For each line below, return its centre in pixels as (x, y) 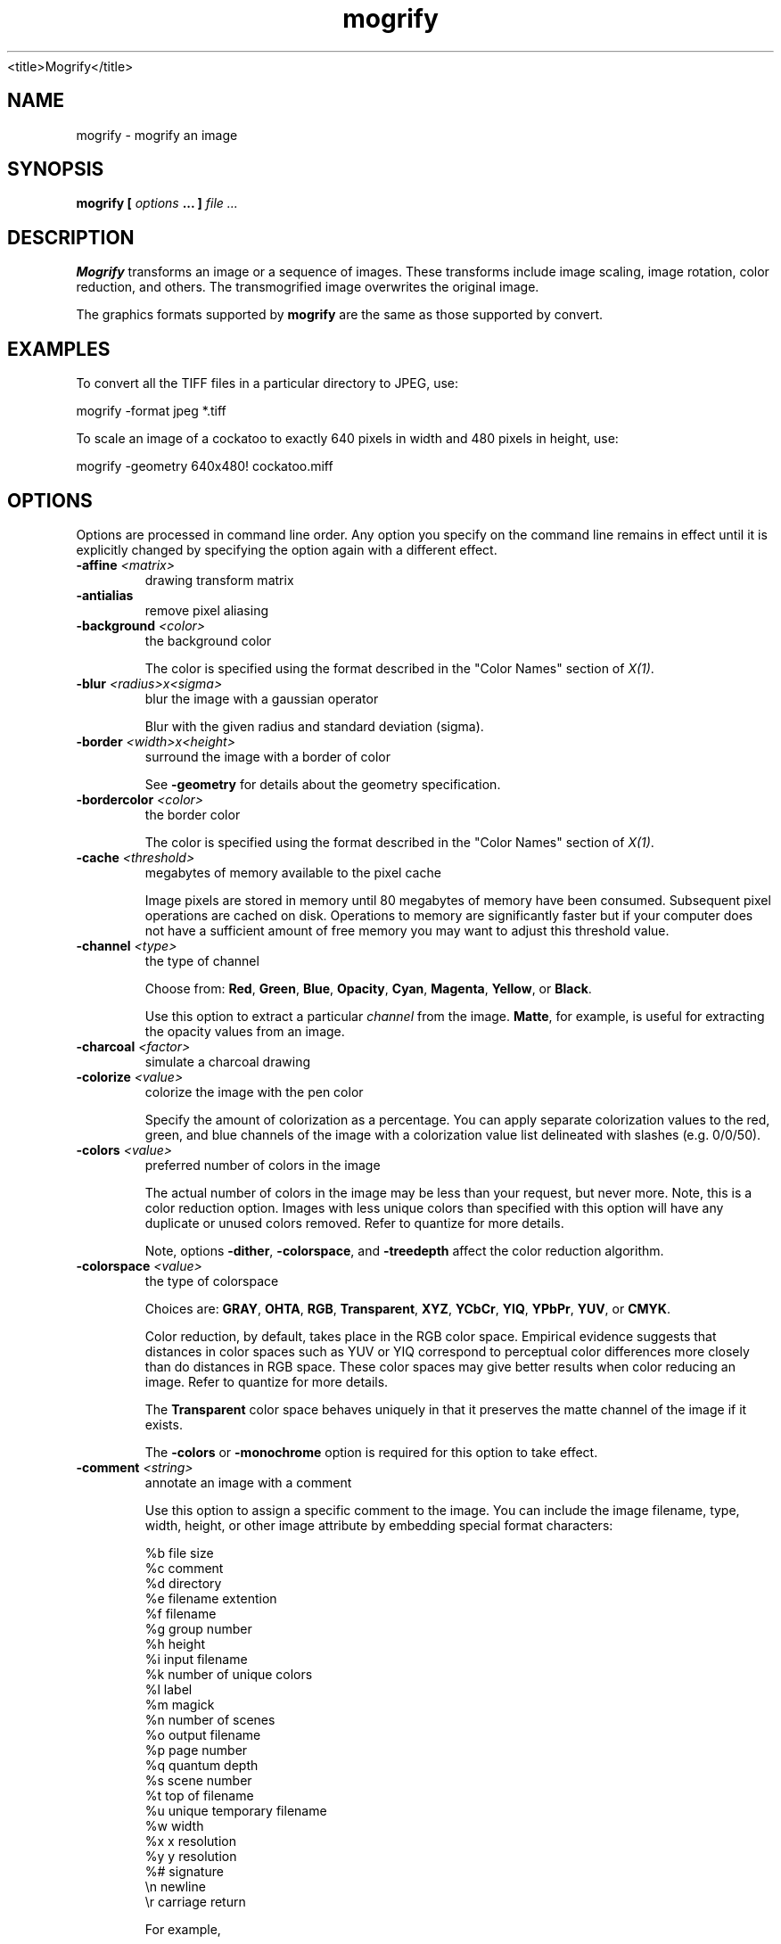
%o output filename (203, 1734)
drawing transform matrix (219, 580)
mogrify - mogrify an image (157, 135)
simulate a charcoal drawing (228, 1061)
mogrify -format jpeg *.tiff (151, 411)
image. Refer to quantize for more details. (267, 1381)
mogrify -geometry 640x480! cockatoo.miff (205, 466)
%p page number (196, 1750)
